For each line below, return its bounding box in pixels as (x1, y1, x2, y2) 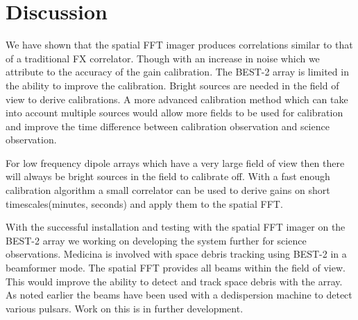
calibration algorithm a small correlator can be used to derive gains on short (6, 183, 330, 197)
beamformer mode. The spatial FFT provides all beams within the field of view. (6, 260, 346, 275)
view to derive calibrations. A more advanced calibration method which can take (6, 91, 348, 106)
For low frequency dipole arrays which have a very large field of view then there (6, 155, 345, 170)
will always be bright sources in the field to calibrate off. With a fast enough (6, 169, 330, 184)
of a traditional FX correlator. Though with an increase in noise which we (6, 51, 320, 65)
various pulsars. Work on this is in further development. (6, 301, 244, 315)
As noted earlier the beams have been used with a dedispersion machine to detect (6, 287, 352, 302)
